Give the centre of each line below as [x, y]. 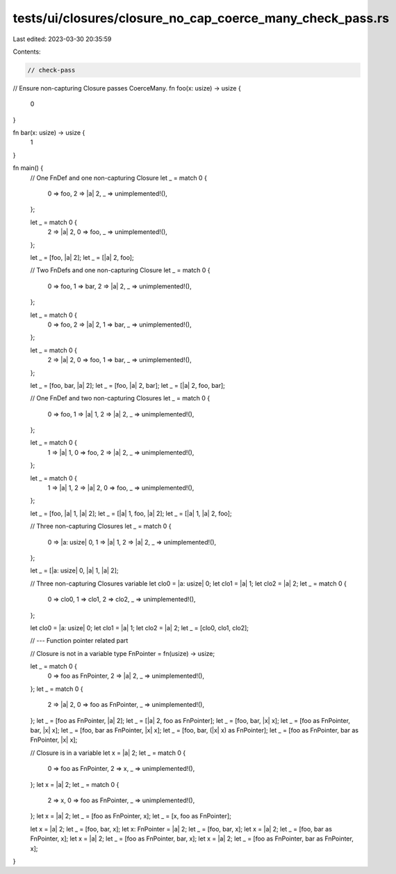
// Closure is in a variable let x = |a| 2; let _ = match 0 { [108, 753]
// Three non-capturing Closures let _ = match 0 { [101, 526]
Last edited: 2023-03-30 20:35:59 [62, 39]
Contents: [27, 52]
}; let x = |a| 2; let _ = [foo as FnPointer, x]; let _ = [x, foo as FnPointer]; [131, 816]
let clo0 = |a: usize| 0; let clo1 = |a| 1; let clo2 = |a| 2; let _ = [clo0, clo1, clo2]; [140, 627]
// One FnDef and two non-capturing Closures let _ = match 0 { [120, 398]
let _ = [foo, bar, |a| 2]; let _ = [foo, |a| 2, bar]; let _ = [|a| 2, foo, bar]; [128, 385]
